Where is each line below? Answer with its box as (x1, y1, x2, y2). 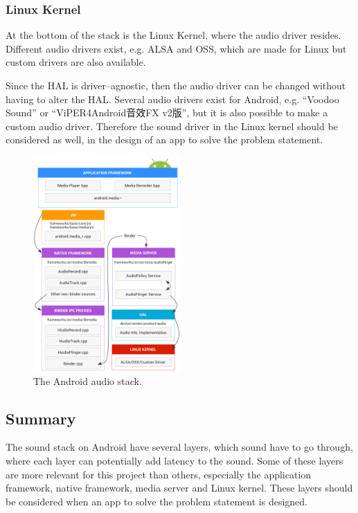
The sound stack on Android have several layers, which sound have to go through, (6, 440, 353, 454)
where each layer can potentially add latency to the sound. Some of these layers (6, 453, 343, 467)
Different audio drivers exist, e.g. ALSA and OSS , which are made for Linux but (6, 41, 347, 55)
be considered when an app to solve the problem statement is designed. (6, 494, 307, 508)
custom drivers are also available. (6, 55, 146, 69)
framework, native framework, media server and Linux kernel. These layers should (6, 480, 353, 495)
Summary (6, 407, 76, 429)
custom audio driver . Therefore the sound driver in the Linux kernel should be (6, 118, 338, 133)
